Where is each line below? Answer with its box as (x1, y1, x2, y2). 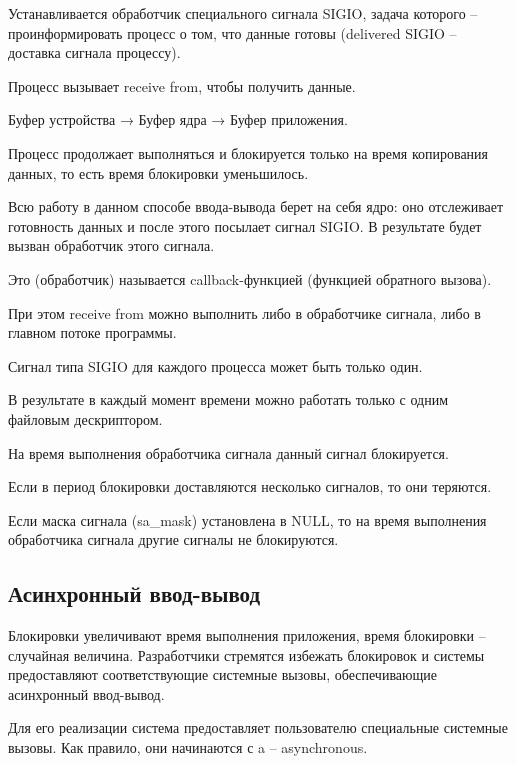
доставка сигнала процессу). (8, 42, 181, 63)
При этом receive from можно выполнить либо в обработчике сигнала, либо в (8, 302, 481, 323)
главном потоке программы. (8, 322, 177, 343)
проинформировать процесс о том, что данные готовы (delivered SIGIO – (8, 22, 457, 43)
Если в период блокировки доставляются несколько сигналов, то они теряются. (8, 476, 492, 497)
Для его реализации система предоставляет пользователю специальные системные (8, 717, 508, 738)
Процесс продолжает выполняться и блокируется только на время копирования (8, 142, 489, 163)
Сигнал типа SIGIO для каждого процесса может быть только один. (8, 355, 423, 376)
